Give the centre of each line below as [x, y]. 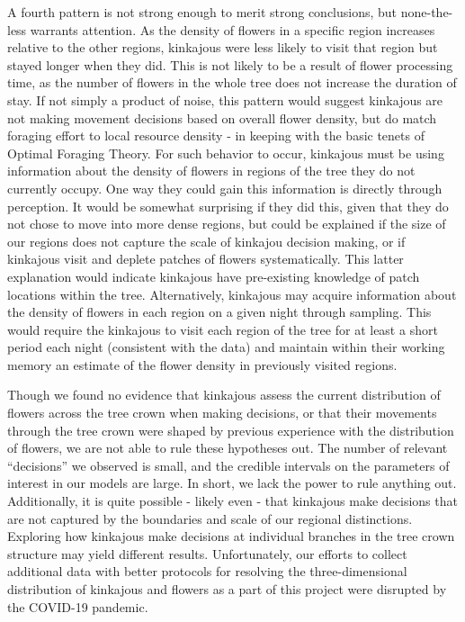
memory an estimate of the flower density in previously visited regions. [202, 364]
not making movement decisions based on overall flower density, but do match [222, 117]
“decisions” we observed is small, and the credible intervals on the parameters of [228, 465]
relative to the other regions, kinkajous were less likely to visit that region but [223, 47]
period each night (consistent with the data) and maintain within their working [226, 347]
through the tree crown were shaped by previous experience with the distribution [231, 430]
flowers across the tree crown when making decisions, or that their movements [222, 413]
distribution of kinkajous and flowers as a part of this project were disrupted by [227, 589]
